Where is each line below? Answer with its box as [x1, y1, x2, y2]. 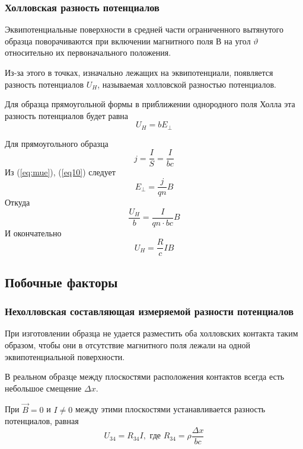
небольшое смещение [5, 381, 82, 394]
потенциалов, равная [5, 415, 79, 427]
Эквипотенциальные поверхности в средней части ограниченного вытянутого [5, 23, 283, 36]
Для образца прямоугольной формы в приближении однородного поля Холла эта [5, 98, 295, 110]
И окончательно [5, 226, 62, 239]
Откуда [5, 196, 30, 209]
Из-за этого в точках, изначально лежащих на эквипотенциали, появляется [5, 66, 273, 78]
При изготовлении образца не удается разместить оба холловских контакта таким [5, 327, 298, 339]
